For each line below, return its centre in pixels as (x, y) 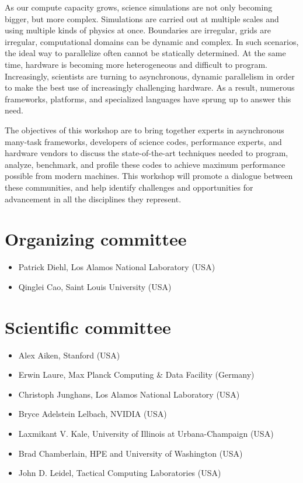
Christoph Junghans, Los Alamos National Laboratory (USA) (129, 394)
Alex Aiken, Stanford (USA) (69, 355)
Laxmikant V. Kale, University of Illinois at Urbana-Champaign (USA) (146, 433)
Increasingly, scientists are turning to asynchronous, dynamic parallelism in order (150, 76)
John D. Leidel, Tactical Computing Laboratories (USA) (120, 473)
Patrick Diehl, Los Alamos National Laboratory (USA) (117, 267)
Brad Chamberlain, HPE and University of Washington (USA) (130, 453)
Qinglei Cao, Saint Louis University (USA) (95, 286)
